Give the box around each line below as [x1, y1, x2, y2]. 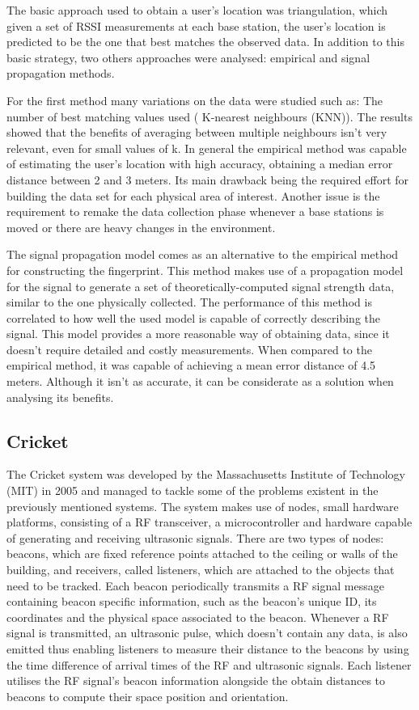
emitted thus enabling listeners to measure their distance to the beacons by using [6, 640, 409, 657]
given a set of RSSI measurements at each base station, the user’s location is [6, 17, 386, 34]
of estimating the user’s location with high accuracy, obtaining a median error [6, 155, 393, 172]
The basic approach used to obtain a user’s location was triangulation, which [6, 2, 388, 18]
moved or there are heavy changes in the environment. [6, 218, 276, 235]
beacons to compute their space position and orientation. [6, 687, 289, 704]
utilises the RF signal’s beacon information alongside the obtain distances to [6, 672, 386, 689]
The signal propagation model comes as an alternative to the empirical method [6, 246, 399, 263]
